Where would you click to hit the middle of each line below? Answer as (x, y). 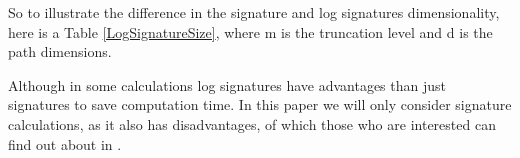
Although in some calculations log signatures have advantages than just (227, 84)
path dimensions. (60, 51)
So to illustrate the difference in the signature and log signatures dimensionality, (254, 12)
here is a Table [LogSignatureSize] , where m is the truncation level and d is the (250, 31)
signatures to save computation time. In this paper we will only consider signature (260, 104)
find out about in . (65, 143)
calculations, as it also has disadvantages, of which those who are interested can (252, 123)
